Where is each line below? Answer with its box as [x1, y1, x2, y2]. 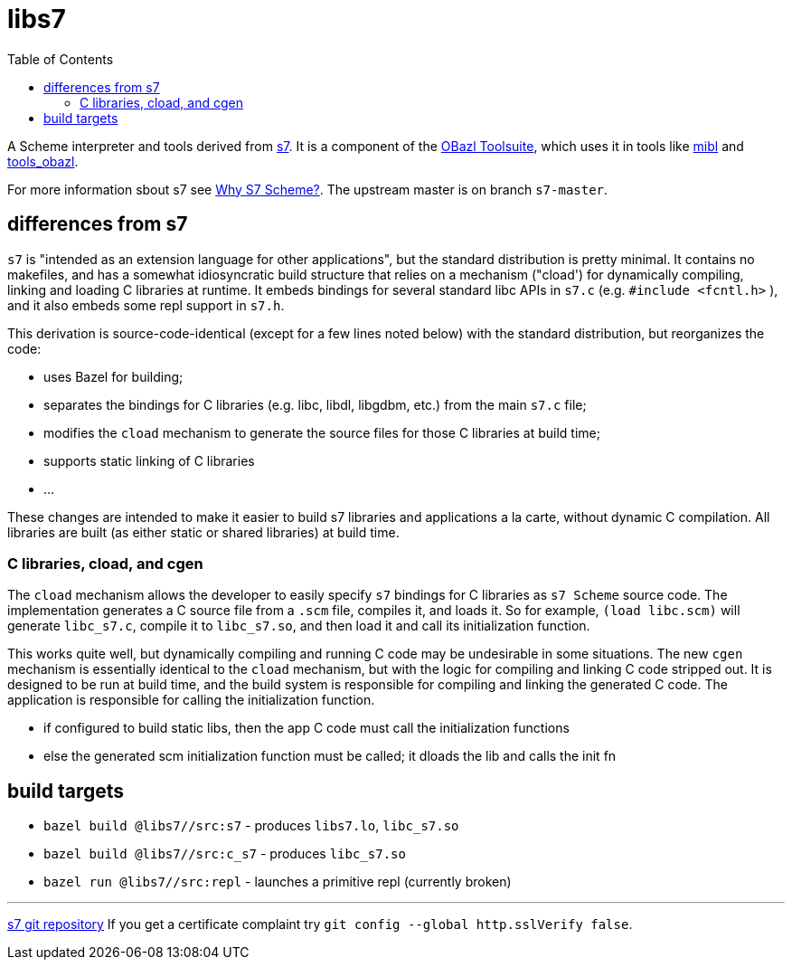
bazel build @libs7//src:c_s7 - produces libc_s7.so [43, 846, 406, 862]
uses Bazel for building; [43, 368, 184, 384]
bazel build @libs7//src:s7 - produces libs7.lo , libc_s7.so [43, 818, 459, 834]
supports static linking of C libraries [43, 452, 255, 469]
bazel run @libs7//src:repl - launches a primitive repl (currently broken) [43, 874, 512, 890]
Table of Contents [7, 51, 114, 67]
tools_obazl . [7, 153, 79, 169]
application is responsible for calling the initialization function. [7, 692, 375, 708]
